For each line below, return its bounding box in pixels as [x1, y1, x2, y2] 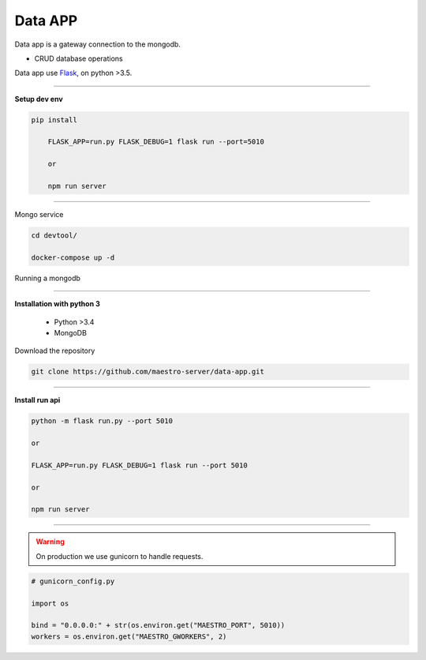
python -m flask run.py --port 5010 [31, 417, 174, 426]
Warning [35, 537, 65, 546]
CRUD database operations [34, 54, 123, 63]
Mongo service [14, 210, 64, 219]
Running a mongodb [14, 273, 80, 283]
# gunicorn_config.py [31, 576, 115, 586]
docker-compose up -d [31, 253, 115, 262]
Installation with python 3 [14, 299, 100, 309]
